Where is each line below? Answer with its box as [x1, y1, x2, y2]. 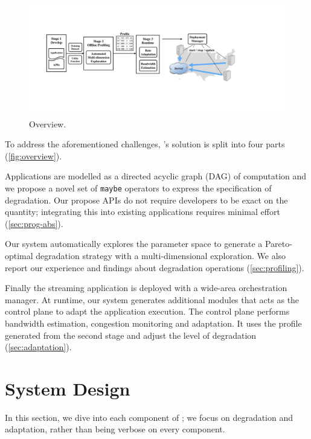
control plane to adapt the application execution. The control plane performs [5, 305, 290, 318]
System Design [5, 376, 130, 400]
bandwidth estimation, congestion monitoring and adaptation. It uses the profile [5, 316, 302, 329]
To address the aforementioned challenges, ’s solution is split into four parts [5, 138, 285, 150]
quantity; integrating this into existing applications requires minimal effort [5, 205, 280, 218]
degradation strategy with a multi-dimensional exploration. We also [36, 249, 286, 262]
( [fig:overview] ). [5, 149, 62, 162]
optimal [5, 249, 33, 262]
